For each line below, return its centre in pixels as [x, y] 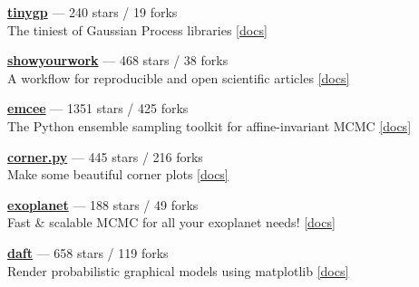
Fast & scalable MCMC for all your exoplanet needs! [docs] [171, 222]
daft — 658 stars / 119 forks [88, 252]
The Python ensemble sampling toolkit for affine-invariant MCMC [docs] [209, 125]
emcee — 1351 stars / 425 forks [98, 108]
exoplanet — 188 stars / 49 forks [103, 204]
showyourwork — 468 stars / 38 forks [118, 60]
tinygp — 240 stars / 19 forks [93, 12]
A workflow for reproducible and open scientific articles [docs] [179, 77]
